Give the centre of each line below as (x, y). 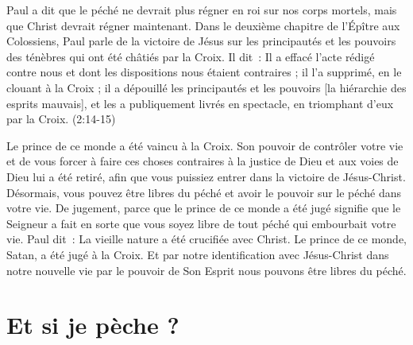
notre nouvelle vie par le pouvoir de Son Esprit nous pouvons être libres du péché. (206, 270)
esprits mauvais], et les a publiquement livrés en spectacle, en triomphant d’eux (200, 103)
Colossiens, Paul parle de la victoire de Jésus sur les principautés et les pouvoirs (201, 41)
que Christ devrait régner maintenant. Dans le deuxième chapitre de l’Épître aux (203, 25)
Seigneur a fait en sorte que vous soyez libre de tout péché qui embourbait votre (201, 223)
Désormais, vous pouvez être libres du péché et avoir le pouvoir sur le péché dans (204, 192)
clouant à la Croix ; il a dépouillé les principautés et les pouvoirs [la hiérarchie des (206, 87)
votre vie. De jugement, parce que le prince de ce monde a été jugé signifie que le (204, 208)
